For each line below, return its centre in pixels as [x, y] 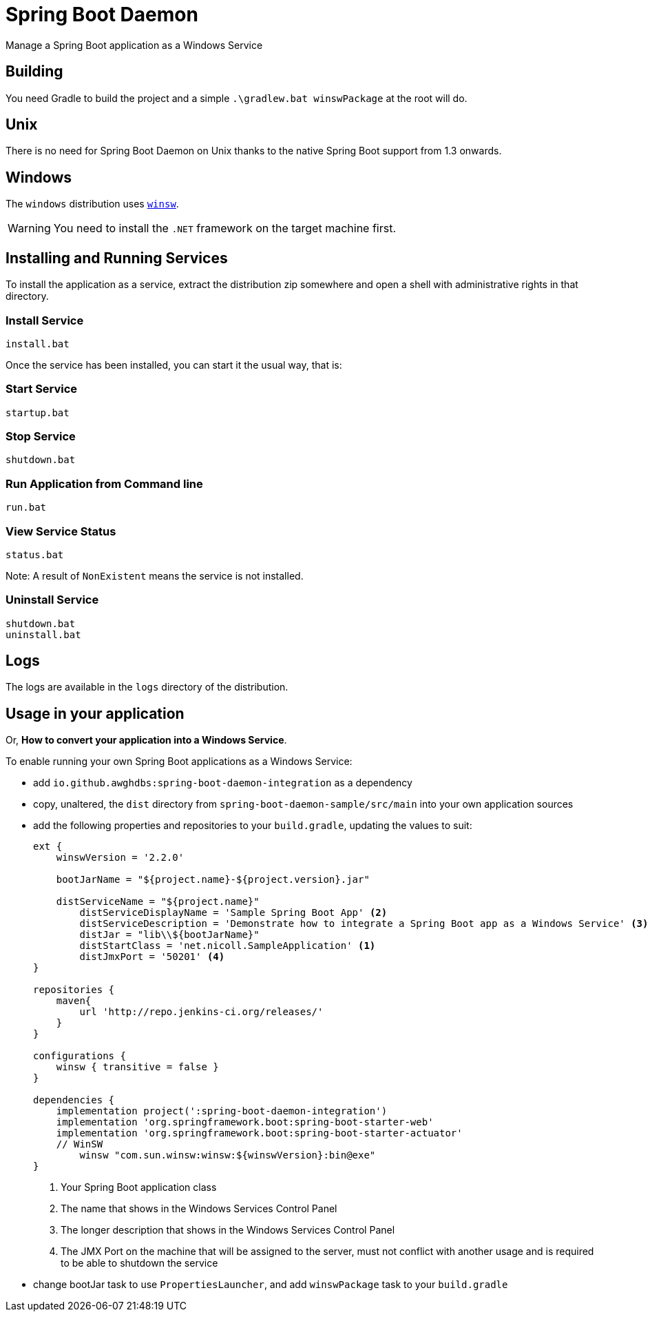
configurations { [80, 1056]
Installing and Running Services [117, 258]
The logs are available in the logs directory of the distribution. [147, 687]
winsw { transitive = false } [137, 1067]
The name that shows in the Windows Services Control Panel [199, 1209]
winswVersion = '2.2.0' [120, 858]
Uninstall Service [52, 600]
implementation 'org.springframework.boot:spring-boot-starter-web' [245, 1122]
